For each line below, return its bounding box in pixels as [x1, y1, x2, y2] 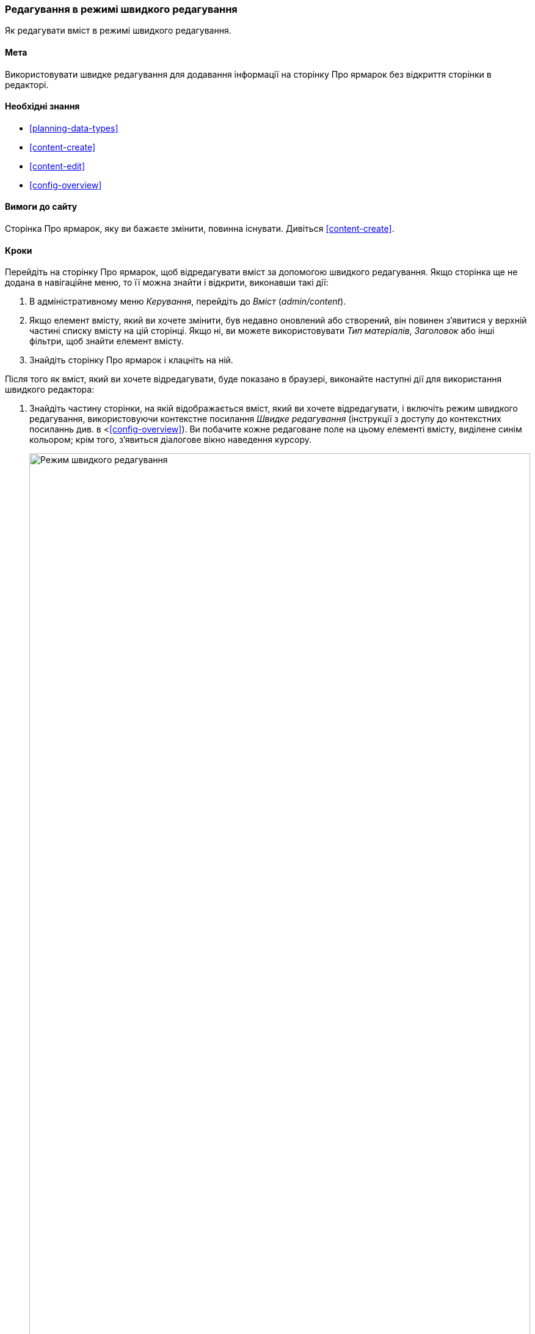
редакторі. [5, 79, 49, 90]
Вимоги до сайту [5, 201, 78, 212]
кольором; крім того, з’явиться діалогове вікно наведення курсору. [29, 434, 311, 445]
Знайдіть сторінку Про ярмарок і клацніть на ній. [29, 355, 233, 366]
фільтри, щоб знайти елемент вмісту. [29, 336, 184, 347]
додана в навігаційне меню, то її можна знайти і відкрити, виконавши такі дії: [5, 277, 329, 288]
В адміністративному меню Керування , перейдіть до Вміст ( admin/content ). [29, 296, 346, 307]
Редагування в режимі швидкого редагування [5, 3, 238, 15]
